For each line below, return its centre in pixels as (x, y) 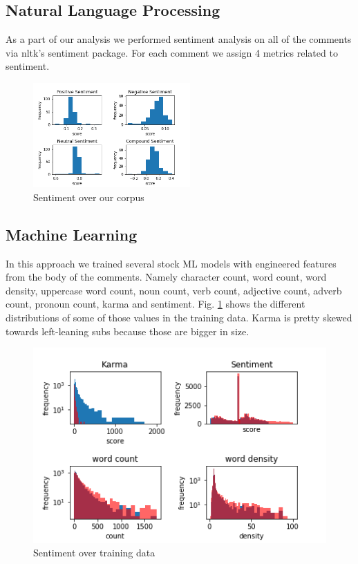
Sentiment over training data (94, 553)
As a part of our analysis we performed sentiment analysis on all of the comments (179, 39)
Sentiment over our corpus (89, 197)
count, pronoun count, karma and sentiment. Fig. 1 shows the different (156, 304)
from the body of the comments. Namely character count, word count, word (166, 277)
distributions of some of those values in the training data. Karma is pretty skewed (179, 317)
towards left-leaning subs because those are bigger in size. (128, 331)
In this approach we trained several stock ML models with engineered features (171, 263)
